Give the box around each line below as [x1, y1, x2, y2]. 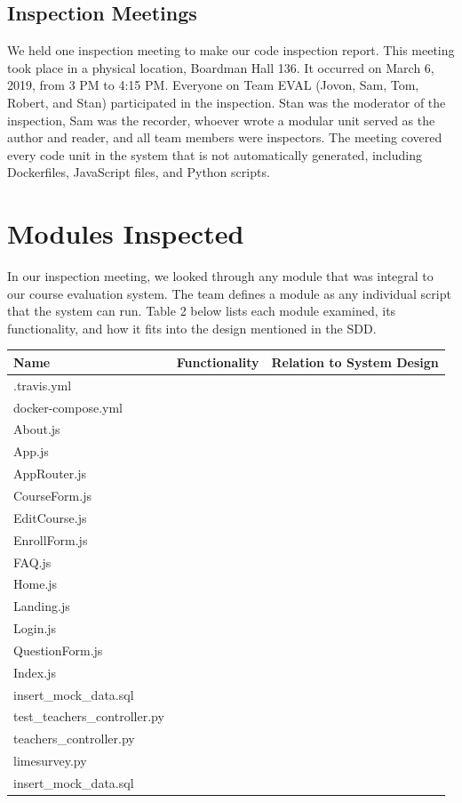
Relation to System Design [271, 352, 439, 371]
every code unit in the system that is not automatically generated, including [7, 145, 422, 164]
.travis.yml [13, 375, 72, 394]
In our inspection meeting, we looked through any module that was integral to [7, 267, 434, 285]
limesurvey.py [13, 751, 87, 770]
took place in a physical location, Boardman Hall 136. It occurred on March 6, [7, 58, 434, 76]
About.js [13, 420, 60, 438]
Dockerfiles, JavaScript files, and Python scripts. [7, 163, 270, 181]
